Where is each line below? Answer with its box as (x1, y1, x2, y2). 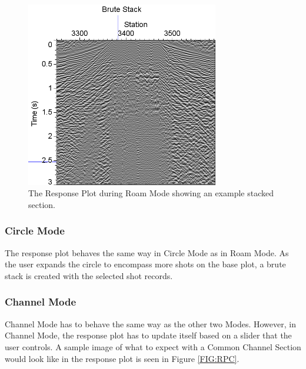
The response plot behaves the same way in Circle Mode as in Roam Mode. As (5, 246, 289, 259)
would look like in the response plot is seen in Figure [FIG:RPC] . (5, 352, 240, 364)
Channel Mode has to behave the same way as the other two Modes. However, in (5, 317, 296, 330)
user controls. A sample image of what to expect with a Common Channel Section (5, 340, 301, 353)
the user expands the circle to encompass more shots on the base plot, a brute (5, 258, 286, 270)
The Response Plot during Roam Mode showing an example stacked (28, 187, 274, 199)
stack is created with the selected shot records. (5, 269, 173, 281)
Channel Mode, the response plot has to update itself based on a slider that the (5, 329, 292, 341)
